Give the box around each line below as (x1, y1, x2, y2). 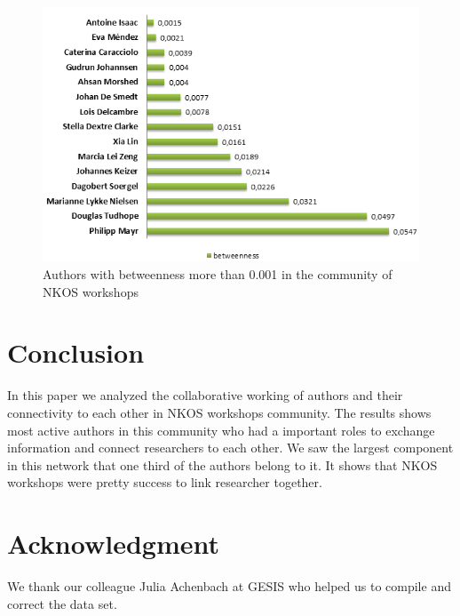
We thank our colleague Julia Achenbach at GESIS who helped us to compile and (7, 577, 451, 596)
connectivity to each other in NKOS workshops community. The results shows (7, 403, 432, 421)
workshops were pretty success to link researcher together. (7, 473, 322, 492)
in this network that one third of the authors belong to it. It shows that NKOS (7, 455, 438, 474)
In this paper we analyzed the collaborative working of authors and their (7, 386, 403, 404)
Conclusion (7, 334, 145, 371)
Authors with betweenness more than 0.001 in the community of (43, 265, 393, 284)
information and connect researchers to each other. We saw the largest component (7, 438, 454, 457)
